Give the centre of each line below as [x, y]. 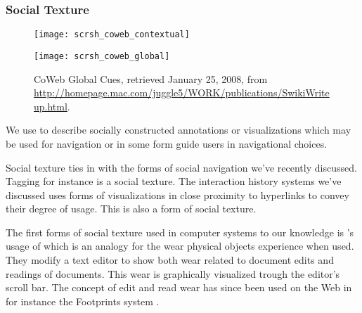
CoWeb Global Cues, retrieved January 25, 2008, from [151, 78]
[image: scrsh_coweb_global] [102, 56]
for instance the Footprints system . [83, 301]
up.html [51, 106]
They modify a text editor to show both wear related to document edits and [170, 260]
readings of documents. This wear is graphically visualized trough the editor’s [173, 273]
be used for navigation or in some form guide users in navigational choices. [167, 143]
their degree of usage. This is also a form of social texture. [131, 209]
